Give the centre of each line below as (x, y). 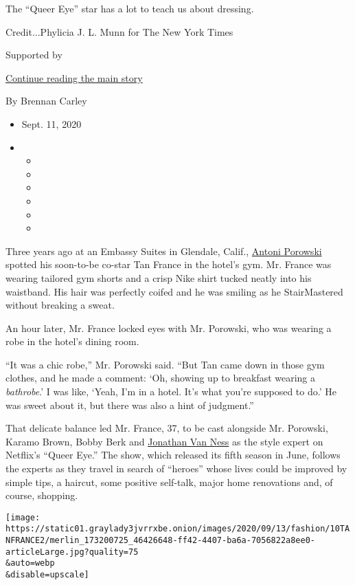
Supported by (34, 55)
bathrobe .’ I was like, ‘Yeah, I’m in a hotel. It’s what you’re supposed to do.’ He (171, 391)
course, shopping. (42, 495)
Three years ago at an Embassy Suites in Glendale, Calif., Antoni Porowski (164, 251)
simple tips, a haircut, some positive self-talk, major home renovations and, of (169, 482)
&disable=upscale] (47, 575)
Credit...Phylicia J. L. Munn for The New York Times (119, 31)
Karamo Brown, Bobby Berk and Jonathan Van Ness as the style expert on (164, 441)
